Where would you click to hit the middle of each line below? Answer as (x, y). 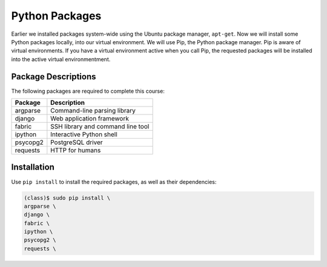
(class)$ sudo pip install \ (67, 198)
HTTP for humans (76, 150)
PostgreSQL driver (77, 142)
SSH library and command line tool (100, 127)
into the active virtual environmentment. (61, 59)
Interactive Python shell (84, 134)
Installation (33, 167)
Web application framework (90, 119)
